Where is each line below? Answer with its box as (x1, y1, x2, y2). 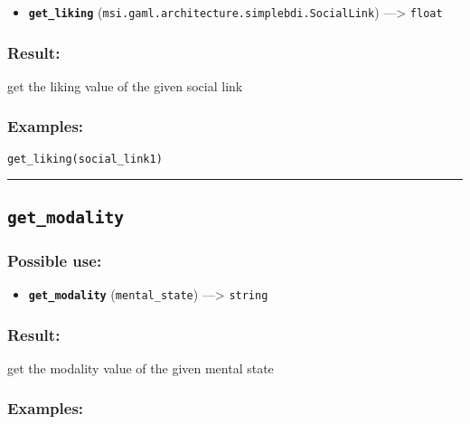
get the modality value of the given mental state (7, 358, 274, 377)
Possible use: (7, 249, 102, 271)
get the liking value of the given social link (7, 76, 243, 95)
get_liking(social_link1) (7, 152, 163, 165)
